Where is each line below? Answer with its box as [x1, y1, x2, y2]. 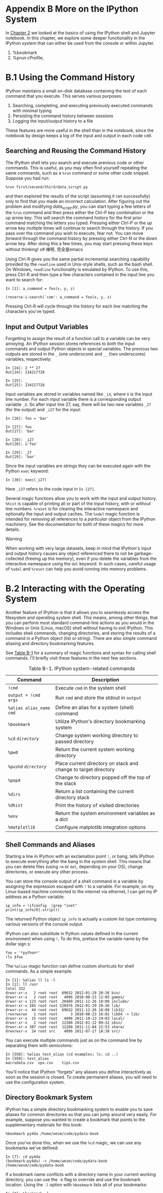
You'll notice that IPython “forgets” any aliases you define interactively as [5, 1069, 151, 1075]
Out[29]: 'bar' [5, 454, 36, 459]
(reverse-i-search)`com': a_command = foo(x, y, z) [5, 295, 112, 300]
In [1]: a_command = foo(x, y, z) [5, 286, 75, 291]
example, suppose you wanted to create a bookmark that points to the [5, 1117, 146, 1122]
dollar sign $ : [5, 941, 31, 947]
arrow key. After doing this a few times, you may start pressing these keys [5, 241, 153, 247]
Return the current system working [55, 746, 134, 753]
